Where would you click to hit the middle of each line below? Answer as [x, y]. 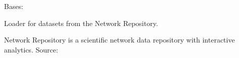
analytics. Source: [31, 49]
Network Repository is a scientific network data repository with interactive [119, 40]
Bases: [14, 6]
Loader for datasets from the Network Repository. [81, 23]
